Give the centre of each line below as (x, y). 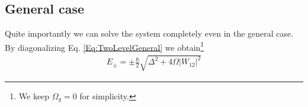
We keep (34, 95)
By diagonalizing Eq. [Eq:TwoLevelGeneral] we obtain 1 (105, 46)
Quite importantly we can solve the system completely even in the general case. (149, 33)
